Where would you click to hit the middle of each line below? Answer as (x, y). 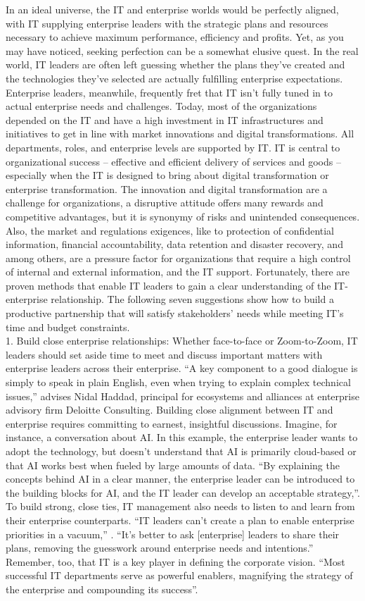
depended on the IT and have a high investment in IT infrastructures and (165, 119)
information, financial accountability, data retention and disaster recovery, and (174, 244)
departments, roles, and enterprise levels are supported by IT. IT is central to (173, 147)
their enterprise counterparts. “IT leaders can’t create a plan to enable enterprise (180, 520)
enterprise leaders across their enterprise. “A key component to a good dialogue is (182, 368)
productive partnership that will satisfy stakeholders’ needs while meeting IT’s (175, 313)
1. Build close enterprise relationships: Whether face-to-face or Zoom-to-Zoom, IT (182, 341)
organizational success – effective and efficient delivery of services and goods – (173, 161)
